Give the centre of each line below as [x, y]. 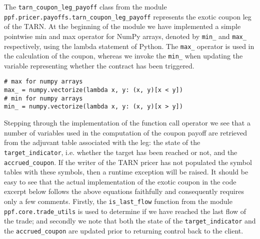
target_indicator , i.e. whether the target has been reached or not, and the [121, 152]
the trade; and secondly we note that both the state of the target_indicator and [130, 221]
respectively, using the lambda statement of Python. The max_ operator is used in [129, 46]
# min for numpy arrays [43, 98]
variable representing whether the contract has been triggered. [99, 65]
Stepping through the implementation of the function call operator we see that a [127, 123]
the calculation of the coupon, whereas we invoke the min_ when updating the [123, 56]
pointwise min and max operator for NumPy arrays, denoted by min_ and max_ [125, 36]
